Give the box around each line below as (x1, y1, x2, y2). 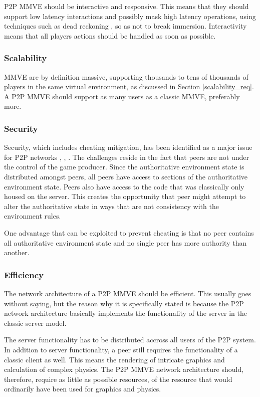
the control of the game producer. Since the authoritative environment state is (4, 161, 244, 172)
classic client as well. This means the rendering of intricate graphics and (4, 354, 225, 364)
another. (4, 247, 30, 258)
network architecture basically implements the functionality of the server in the (4, 308, 247, 318)
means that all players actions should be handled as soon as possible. (4, 30, 216, 41)
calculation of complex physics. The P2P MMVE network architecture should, (4, 364, 244, 374)
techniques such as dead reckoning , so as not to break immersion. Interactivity (4, 21, 247, 31)
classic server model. (4, 317, 67, 328)
